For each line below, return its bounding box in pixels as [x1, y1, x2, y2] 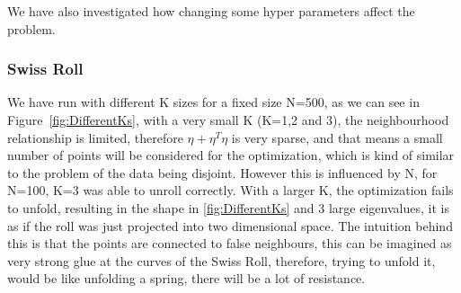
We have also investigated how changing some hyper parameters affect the [7, 2, 415, 20]
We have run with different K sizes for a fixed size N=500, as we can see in [7, 93, 420, 111]
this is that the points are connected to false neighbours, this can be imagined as [7, 234, 452, 253]
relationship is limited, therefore [7, 128, 183, 146]
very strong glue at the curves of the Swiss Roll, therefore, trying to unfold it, [7, 251, 436, 270]
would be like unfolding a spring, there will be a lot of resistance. [7, 269, 366, 288]
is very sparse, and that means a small [231, 128, 443, 146]
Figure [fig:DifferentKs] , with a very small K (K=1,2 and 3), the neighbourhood [7, 111, 449, 129]
